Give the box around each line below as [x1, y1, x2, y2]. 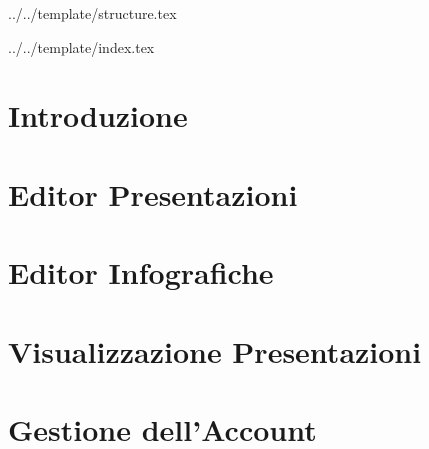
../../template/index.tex [8, 36, 155, 57]
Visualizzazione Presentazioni [8, 330, 422, 371]
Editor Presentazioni [8, 173, 298, 214]
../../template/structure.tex [8, 3, 177, 23]
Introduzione [8, 95, 188, 136]
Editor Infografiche [8, 252, 274, 293]
